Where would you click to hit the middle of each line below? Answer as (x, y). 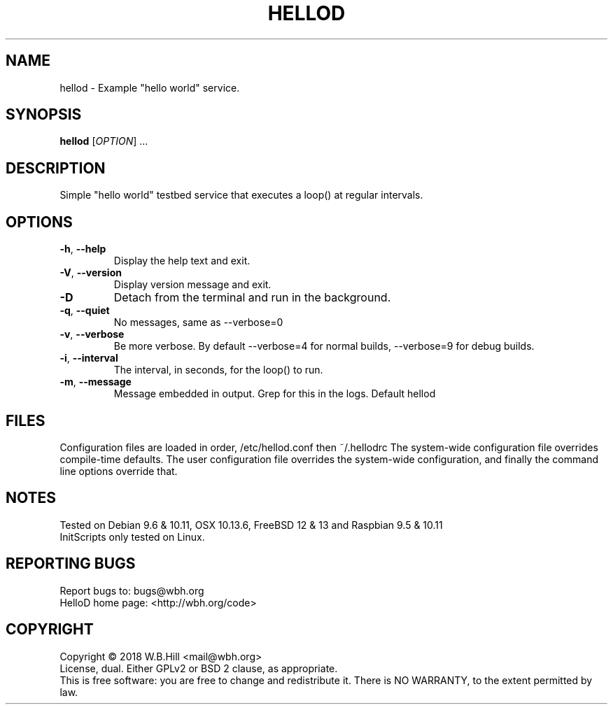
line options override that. (119, 471)
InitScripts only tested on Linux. (132, 537)
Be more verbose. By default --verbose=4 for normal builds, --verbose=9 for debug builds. (324, 346)
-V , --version (91, 273)
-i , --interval (89, 358)
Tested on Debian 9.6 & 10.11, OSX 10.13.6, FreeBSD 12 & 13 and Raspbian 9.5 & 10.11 (251, 525)
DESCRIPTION (56, 168)
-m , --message (96, 382)
